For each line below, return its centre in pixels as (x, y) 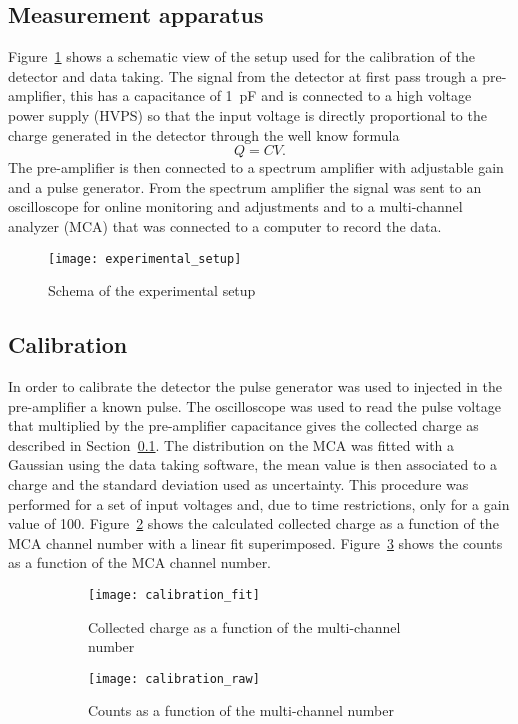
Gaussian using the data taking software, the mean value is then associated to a (253, 464)
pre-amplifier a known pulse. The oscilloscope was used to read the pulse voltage (254, 405)
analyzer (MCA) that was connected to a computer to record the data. (225, 225)
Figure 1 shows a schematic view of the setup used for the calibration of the (241, 56)
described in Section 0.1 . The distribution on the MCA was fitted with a (231, 444)
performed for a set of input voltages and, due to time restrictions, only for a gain (259, 503)
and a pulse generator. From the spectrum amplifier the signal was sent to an (245, 186)
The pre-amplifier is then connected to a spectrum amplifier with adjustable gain (256, 167)
